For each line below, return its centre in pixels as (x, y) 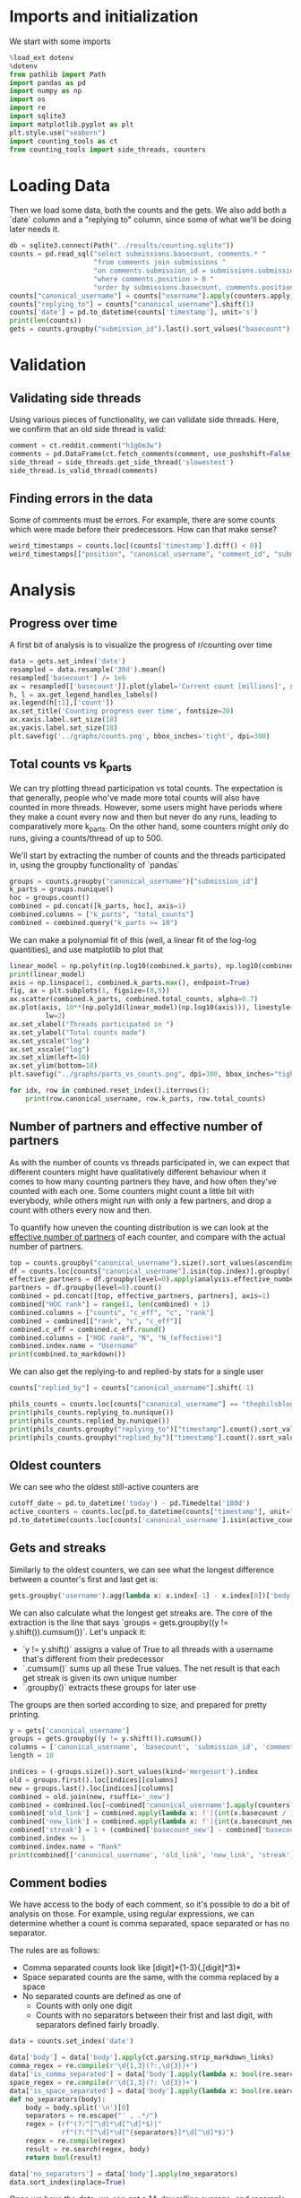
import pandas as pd (48, 82)
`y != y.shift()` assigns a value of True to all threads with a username (148, 1649)
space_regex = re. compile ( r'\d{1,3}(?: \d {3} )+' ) (104, 2082)
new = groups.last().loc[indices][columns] (92, 1788)
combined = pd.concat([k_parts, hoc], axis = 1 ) (98, 906)
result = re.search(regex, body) (88, 2149)
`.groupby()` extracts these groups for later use (109, 1687)
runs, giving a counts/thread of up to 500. (86, 838)
